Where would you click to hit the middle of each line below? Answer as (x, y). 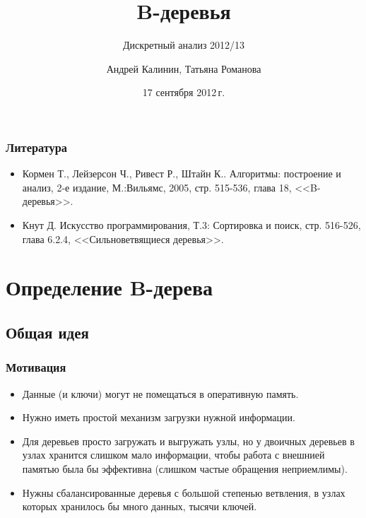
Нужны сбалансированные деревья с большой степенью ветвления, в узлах (184, 492)
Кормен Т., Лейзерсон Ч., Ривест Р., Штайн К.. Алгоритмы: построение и (182, 173)
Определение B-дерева (110, 287)
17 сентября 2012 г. (184, 92)
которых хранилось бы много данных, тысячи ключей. (140, 506)
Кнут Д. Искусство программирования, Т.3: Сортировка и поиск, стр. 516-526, (191, 224)
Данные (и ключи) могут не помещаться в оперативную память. (160, 393)
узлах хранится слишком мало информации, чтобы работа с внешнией (173, 455)
